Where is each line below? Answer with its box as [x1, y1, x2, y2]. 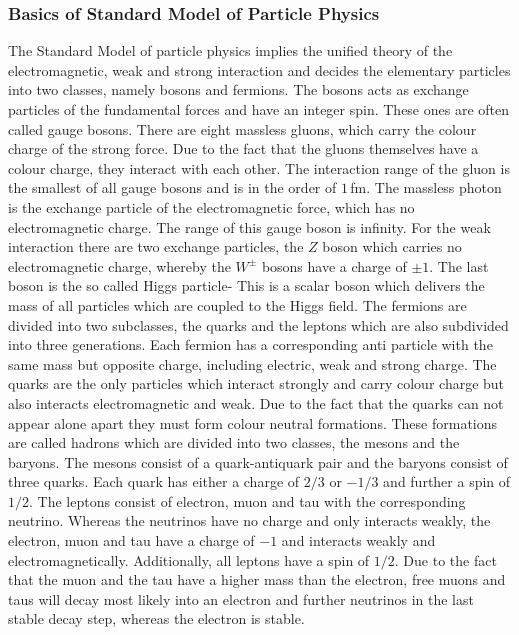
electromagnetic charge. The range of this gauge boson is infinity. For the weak [8, 216, 491, 237]
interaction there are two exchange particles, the [8, 236, 304, 257]
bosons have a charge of [261, 255, 407, 276]
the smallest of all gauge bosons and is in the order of [8, 177, 337, 198]
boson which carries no [322, 236, 462, 257]
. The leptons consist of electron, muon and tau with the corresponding [29, 490, 466, 511]
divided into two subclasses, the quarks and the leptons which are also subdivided [8, 314, 509, 335]
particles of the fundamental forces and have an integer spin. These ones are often [8, 99, 510, 119]
